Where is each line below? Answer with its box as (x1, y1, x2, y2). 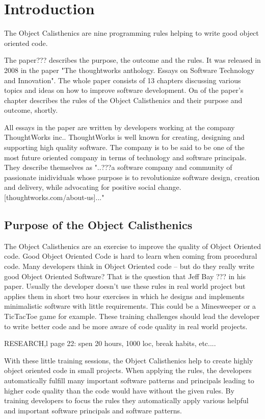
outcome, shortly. (4, 105, 58, 115)
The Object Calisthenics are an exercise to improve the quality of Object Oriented (4, 240, 261, 251)
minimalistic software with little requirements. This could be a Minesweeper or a (4, 301, 256, 311)
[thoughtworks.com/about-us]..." (4, 192, 104, 203)
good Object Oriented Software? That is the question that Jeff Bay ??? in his (4, 270, 246, 281)
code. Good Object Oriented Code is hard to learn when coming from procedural (4, 251, 257, 261)
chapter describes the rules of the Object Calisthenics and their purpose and (4, 94, 243, 105)
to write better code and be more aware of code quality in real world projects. (4, 321, 248, 331)
